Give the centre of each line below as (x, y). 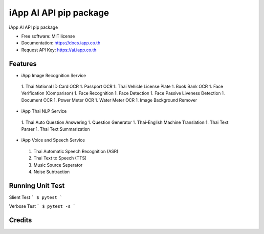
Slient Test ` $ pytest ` (36, 197)
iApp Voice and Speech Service (53, 140)
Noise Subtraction (52, 172)
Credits (21, 220)
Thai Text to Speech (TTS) (60, 158)
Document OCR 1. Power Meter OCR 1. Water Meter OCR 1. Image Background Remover (109, 100)
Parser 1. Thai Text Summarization (55, 129)
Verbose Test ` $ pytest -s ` (42, 206)
